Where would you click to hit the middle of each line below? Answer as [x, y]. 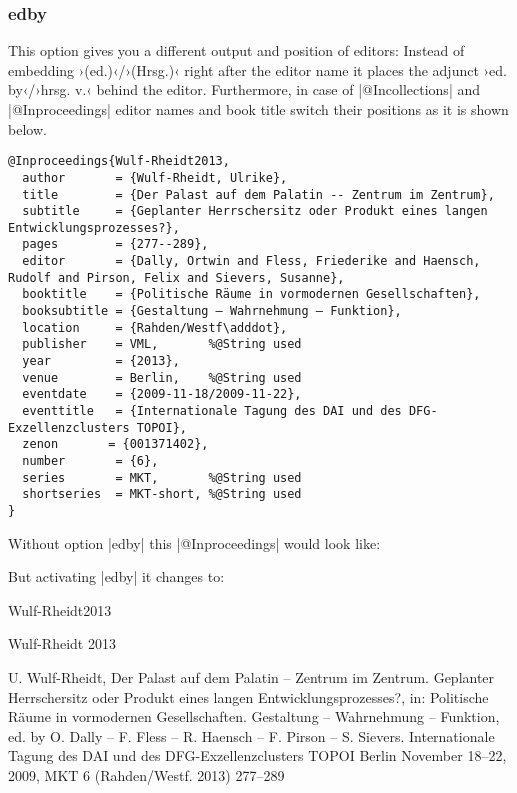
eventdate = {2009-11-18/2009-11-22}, [162, 394]
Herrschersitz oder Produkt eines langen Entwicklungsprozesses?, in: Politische [248, 696]
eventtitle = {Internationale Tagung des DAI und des [212, 411]
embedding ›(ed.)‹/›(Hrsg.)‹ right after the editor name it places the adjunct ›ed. [257, 69]
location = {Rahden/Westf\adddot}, [155, 327]
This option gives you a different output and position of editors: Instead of [236, 50]
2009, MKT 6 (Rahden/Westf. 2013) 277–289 [146, 774]
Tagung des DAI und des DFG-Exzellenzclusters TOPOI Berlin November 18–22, [257, 755]
